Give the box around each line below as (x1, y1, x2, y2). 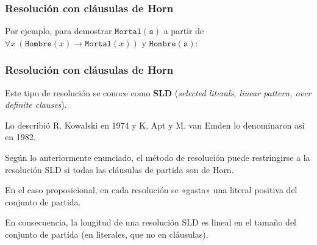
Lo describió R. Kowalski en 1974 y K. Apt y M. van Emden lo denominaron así (5, 118, 305, 131)
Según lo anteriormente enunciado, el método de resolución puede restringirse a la (5, 151, 310, 163)
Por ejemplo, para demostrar (5, 24, 112, 37)
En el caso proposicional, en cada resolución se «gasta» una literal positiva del (5, 183, 297, 196)
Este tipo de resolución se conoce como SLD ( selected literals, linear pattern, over (5, 86, 312, 99)
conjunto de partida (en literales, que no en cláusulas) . (5, 227, 208, 240)
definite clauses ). (5, 98, 67, 111)
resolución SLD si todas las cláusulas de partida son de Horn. (5, 163, 234, 176)
